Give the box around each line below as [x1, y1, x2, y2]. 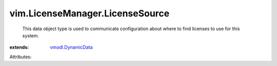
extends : [9, 44, 29, 51]
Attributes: [9, 54, 32, 60]
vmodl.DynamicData [50, 44, 93, 51]
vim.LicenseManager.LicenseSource [9, 8, 170, 19]
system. [22, 32, 39, 38]
